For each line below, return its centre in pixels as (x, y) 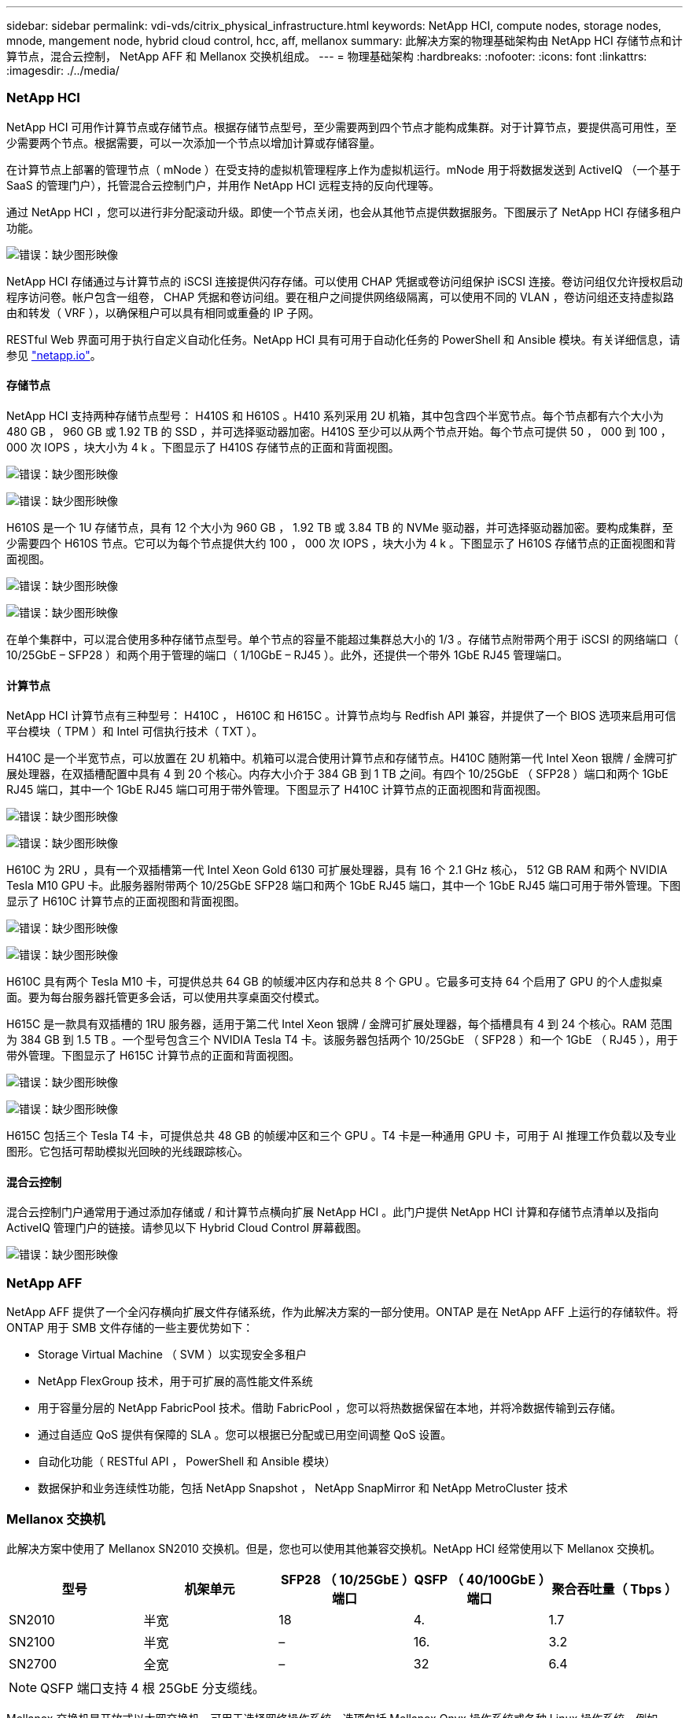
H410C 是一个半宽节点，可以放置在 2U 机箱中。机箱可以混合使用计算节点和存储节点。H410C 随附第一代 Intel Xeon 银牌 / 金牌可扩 (342, 758)
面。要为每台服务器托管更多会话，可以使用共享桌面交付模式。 (166, 997)
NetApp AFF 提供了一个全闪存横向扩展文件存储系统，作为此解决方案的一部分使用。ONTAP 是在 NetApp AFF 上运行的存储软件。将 (342, 1312)
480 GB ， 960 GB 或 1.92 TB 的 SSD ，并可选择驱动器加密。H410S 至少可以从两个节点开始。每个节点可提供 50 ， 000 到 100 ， (339, 431)
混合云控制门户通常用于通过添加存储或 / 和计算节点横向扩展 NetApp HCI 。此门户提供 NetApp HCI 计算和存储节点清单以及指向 (333, 1212)
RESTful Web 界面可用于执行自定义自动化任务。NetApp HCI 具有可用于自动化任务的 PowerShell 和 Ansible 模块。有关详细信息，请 (343, 339)
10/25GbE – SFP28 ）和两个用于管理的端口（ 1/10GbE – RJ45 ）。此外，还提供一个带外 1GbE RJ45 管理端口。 (287, 654)
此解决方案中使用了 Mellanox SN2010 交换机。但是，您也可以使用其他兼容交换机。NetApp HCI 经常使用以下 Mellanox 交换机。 (334, 1548)
